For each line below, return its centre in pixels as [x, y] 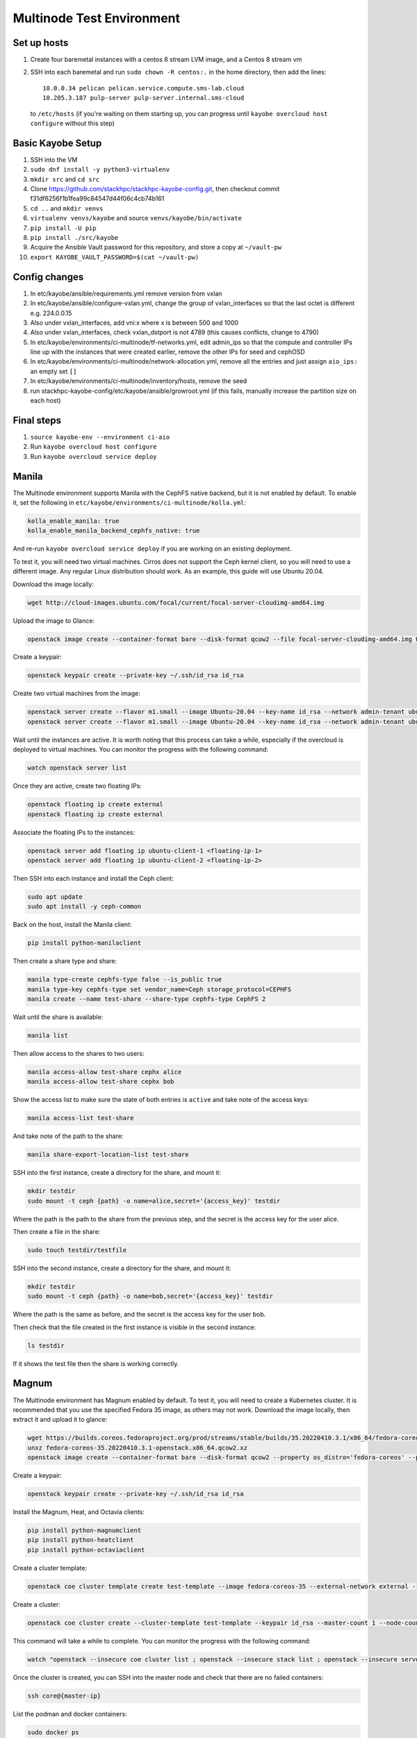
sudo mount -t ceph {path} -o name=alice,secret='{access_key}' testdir [154, 1201]
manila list [48, 1035]
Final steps [37, 420]
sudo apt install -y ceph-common [84, 907]
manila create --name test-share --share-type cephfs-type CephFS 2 [147, 999]
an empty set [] [54, 371]
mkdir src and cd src [65, 179]
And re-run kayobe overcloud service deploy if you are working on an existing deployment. [152, 549]
